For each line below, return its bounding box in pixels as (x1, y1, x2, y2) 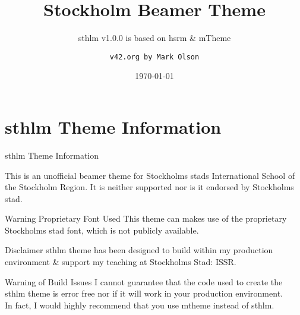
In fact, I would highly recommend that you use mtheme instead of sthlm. (5, 298, 274, 311)
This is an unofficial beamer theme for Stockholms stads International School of (5, 169, 295, 181)
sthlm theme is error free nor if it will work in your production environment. (5, 287, 283, 300)
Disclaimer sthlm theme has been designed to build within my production (5, 244, 273, 256)
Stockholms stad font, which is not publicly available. (5, 223, 199, 236)
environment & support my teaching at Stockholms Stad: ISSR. (5, 256, 236, 268)
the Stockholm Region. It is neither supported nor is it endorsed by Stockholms (5, 181, 294, 193)
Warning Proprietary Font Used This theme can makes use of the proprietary (5, 212, 287, 225)
